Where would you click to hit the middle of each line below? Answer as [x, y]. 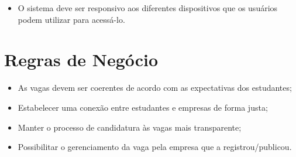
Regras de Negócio [81, 59]
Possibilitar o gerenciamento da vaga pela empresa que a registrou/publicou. [155, 147]
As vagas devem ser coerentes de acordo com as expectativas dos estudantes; [155, 88]
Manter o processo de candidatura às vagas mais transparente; [130, 127]
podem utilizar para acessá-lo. [71, 19]
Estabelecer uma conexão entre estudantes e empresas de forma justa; [143, 107]
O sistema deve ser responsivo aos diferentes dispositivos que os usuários [148, 8]
